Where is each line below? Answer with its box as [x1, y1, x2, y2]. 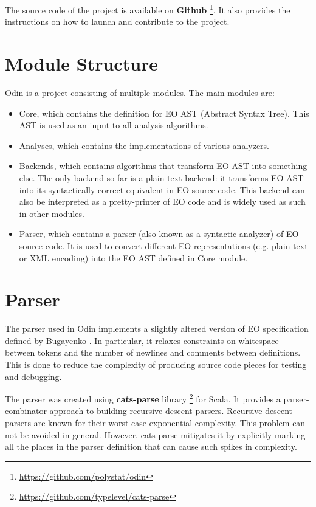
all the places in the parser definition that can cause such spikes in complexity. [5, 440, 297, 453]
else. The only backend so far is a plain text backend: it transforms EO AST [19, 171, 304, 184]
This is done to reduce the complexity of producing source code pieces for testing [5, 358, 307, 370]
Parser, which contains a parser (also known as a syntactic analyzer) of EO [19, 227, 299, 240]
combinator [5, 404, 47, 417]
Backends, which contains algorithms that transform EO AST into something [19, 159, 307, 172]
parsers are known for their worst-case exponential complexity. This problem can [5, 416, 306, 429]
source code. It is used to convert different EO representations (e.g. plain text [19, 239, 308, 252]
